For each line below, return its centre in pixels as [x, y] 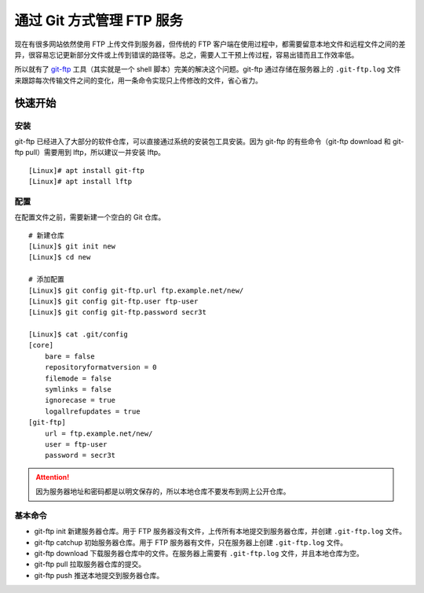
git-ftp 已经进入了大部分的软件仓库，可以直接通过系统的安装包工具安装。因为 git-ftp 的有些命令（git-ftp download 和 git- [209, 141]
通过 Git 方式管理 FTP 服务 [99, 20]
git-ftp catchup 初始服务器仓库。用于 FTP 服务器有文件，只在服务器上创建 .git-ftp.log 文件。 [191, 542]
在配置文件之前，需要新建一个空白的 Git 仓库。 [90, 217]
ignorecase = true [80, 400]
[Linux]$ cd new [60, 257]
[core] [41, 345]
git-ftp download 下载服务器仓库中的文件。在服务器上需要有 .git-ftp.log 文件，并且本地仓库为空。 [199, 554]
